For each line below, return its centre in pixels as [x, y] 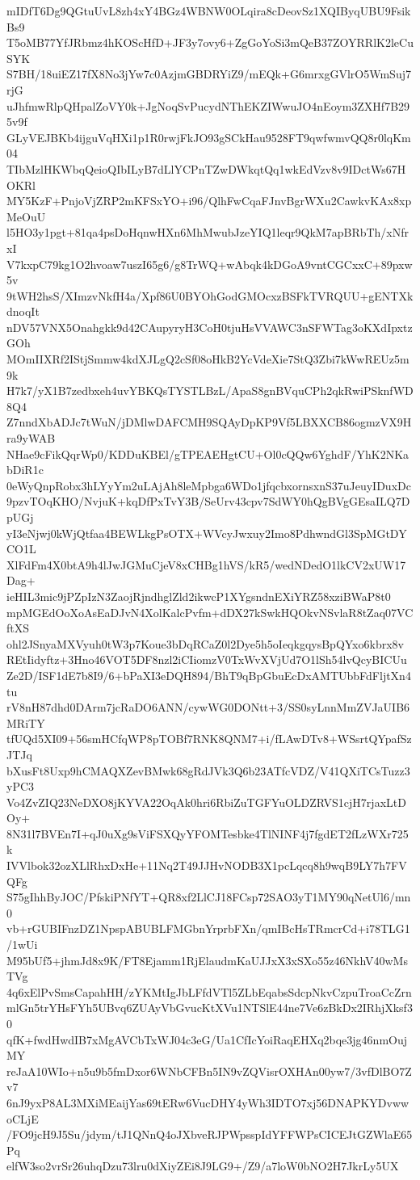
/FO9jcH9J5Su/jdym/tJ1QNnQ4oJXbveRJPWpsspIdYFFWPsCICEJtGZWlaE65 [210, 1134]
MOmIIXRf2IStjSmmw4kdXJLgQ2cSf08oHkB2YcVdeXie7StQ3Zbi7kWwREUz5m [208, 359]
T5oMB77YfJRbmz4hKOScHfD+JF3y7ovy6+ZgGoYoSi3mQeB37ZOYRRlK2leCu [210, 42]
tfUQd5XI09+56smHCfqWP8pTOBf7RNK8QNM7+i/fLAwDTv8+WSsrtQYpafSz [209, 739]
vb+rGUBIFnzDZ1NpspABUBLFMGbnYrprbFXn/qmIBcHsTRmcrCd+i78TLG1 [208, 928]
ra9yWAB [31, 438]
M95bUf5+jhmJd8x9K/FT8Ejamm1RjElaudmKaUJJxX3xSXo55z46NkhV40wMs [207, 960]
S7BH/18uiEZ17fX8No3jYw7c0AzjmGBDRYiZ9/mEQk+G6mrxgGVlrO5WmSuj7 [209, 74]
